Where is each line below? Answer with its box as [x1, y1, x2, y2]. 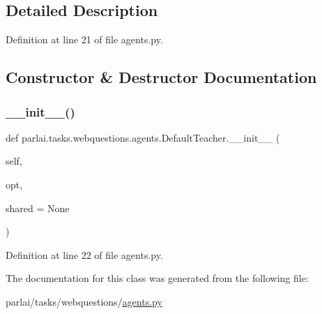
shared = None [6, 200, 70, 215]
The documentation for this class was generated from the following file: [6, 271, 309, 285]
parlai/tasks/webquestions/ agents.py [6, 294, 162, 308]
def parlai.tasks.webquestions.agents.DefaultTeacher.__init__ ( [6, 130, 280, 144]
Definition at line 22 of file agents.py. [6, 247, 163, 262]
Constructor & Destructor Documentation [6, 66, 317, 88]
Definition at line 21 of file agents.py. [6, 32, 163, 47]
